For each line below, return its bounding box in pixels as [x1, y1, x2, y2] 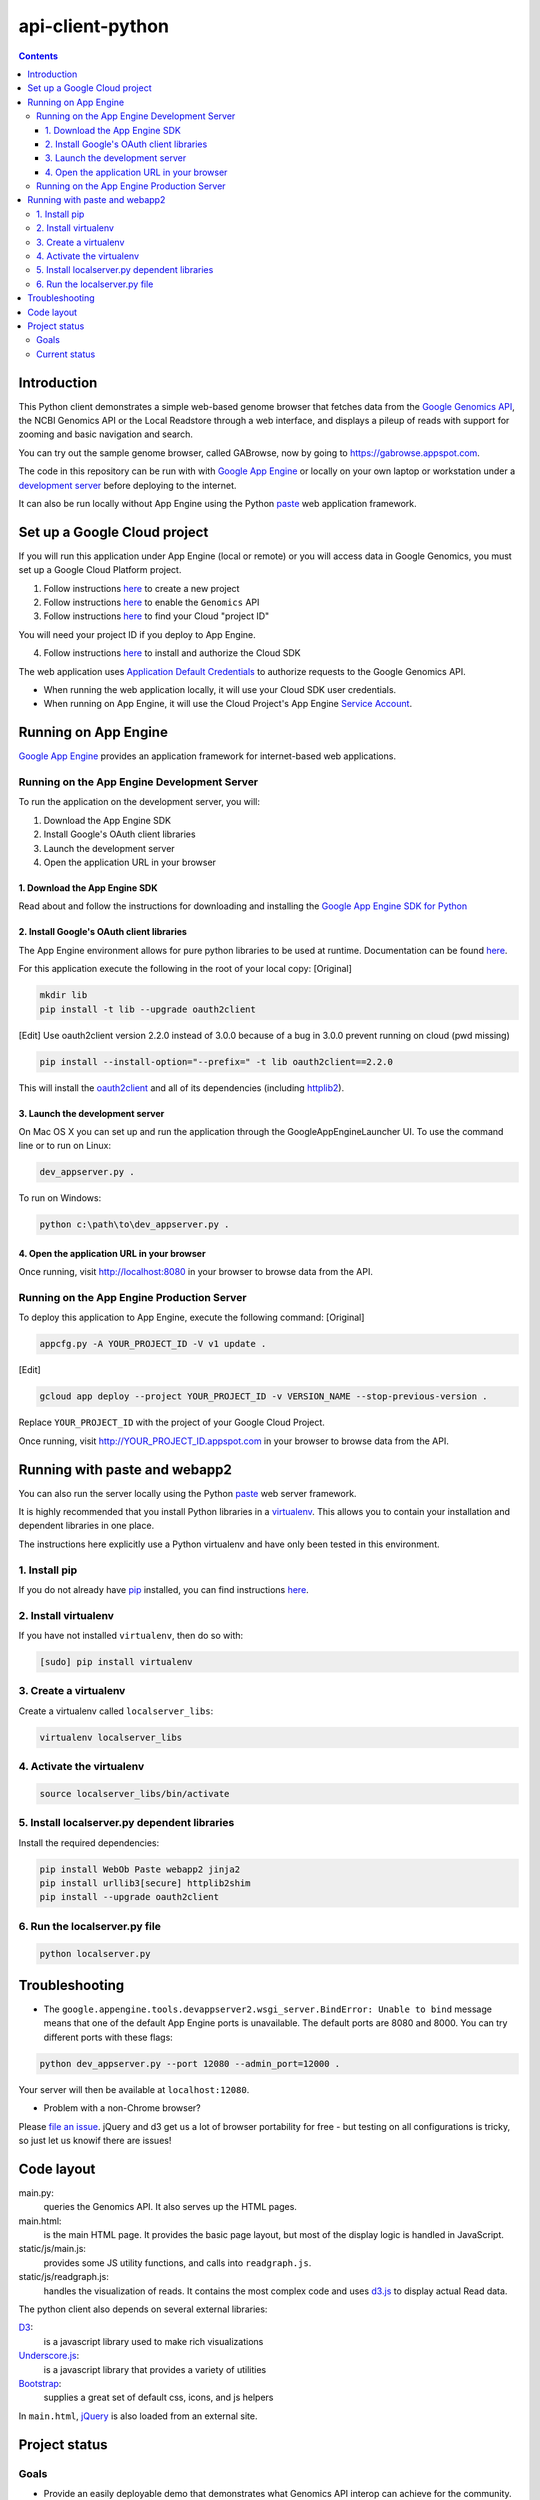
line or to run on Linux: [18, 1140, 112, 1152]
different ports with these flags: [43, 2031, 174, 2043]
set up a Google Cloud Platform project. [18, 564, 182, 576]
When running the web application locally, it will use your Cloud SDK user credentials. [43, 684, 397, 696]
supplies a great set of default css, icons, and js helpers [43, 2391, 274, 2404]
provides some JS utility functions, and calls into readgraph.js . [43, 2256, 312, 2269]
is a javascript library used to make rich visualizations [43, 2335, 264, 2347]
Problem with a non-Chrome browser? [43, 2102, 202, 2114]
